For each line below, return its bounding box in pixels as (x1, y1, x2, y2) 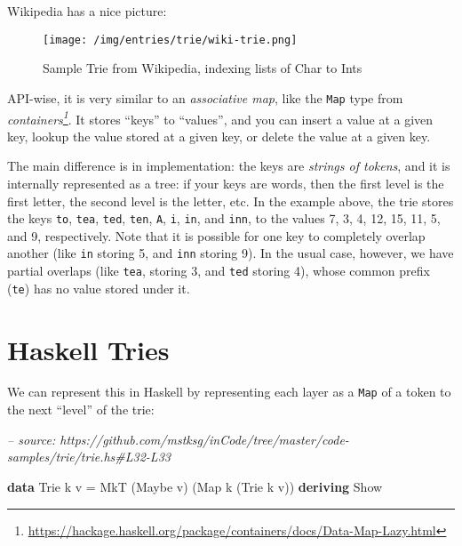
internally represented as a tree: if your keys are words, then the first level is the (7, 173, 444, 192)
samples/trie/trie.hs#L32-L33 (7, 447, 171, 466)
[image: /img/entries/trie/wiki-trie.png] (43, 33, 298, 46)
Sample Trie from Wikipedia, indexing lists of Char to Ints (43, 59, 362, 77)
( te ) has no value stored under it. (7, 278, 190, 297)
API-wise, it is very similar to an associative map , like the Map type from (7, 88, 403, 107)
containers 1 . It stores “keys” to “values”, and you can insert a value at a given (7, 107, 434, 128)
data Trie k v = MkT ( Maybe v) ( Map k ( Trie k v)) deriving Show (7, 477, 383, 495)
